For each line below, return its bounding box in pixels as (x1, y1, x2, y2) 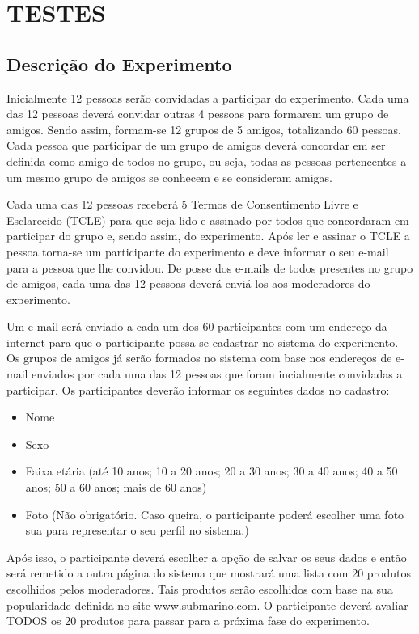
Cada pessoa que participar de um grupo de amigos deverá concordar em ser (6, 137, 386, 154)
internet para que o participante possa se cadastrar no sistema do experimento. (6, 333, 399, 350)
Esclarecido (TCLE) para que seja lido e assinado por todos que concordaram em (6, 211, 409, 228)
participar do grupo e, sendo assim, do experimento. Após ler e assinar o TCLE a (6, 227, 410, 244)
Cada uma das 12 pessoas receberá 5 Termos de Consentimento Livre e (6, 196, 358, 213)
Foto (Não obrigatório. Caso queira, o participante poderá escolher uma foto (25, 505, 404, 522)
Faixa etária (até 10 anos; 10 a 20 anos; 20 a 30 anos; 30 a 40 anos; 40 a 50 (25, 463, 398, 480)
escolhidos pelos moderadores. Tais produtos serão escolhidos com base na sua (6, 581, 393, 598)
